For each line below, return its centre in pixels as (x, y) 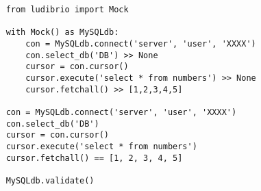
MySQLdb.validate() (50, 180)
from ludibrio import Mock (67, 10)
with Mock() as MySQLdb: (62, 33)
